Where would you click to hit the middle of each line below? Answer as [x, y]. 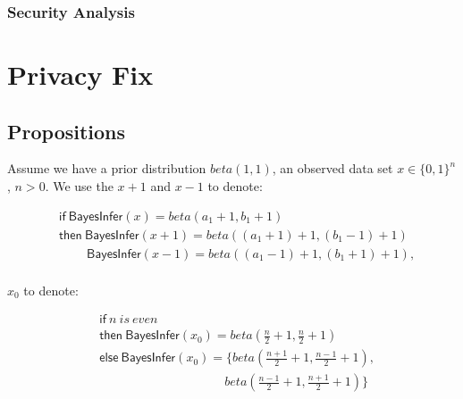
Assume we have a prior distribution [107, 168]
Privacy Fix [80, 75]
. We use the [79, 186]
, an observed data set [333, 168]
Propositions [67, 131]
